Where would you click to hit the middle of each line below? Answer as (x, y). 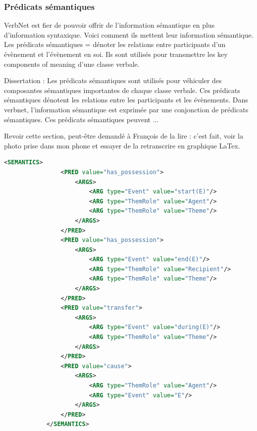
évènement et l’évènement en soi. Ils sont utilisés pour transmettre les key (116, 54)
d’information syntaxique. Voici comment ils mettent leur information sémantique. (129, 34)
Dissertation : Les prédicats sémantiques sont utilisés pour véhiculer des (113, 80)
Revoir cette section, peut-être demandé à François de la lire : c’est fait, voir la (124, 136)
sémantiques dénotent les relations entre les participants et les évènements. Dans (126, 100)
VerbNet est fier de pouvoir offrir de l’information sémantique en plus (109, 25)
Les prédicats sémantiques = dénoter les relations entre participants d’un (115, 44)
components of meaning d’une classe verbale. (72, 64)
